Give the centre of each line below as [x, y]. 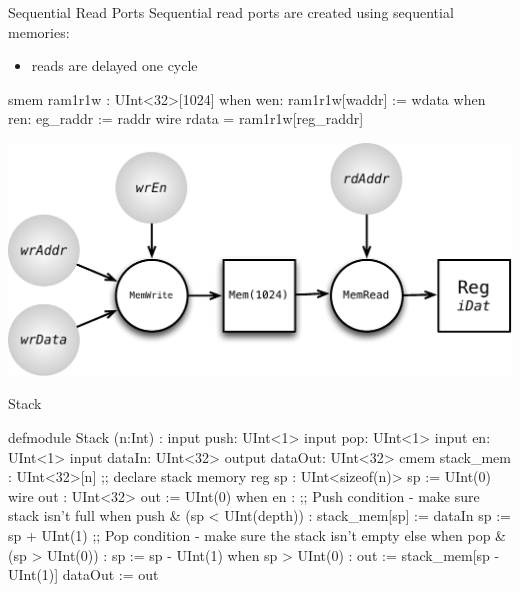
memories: [39, 31]
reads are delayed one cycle [114, 65]
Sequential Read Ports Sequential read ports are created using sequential [231, 12]
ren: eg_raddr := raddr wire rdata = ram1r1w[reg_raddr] [186, 118]
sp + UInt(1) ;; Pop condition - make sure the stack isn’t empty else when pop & [257, 534]
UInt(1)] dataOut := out [83, 574]
